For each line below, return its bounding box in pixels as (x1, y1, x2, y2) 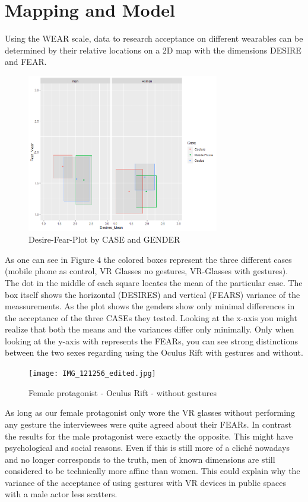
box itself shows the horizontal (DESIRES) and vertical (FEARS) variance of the (5, 288, 300, 300)
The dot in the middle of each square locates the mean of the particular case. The (5, 276, 303, 288)
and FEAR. (5, 55, 47, 68)
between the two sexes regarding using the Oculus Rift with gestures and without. (5, 346, 303, 359)
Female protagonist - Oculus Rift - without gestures (28, 386, 217, 399)
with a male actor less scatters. (5, 488, 118, 500)
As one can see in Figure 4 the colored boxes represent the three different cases (5, 253, 292, 265)
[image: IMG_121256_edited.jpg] (28, 369, 156, 378)
